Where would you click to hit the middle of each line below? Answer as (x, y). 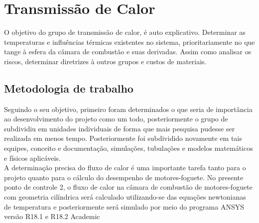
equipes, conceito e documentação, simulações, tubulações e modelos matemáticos (129, 148)
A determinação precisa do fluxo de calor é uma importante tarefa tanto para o (125, 167)
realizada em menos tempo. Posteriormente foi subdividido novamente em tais (123, 138)
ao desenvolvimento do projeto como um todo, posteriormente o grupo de (116, 119)
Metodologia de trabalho (69, 88)
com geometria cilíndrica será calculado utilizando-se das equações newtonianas (125, 197)
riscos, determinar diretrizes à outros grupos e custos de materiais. (105, 61)
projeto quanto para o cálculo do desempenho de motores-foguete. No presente (124, 177)
